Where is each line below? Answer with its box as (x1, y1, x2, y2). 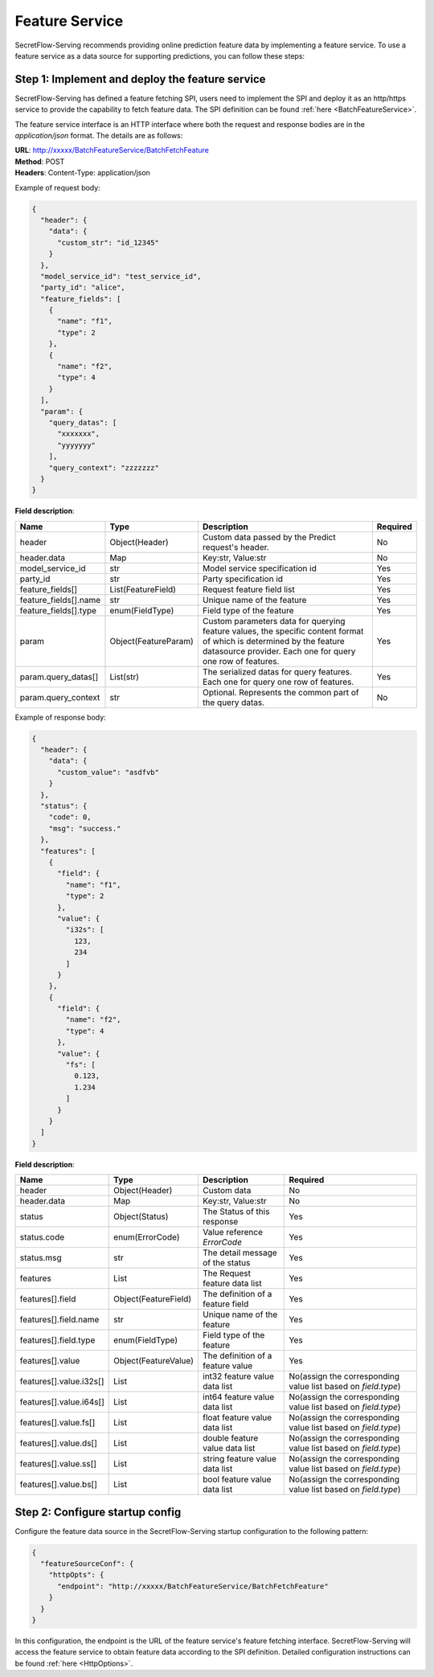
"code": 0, (48, 813, 92, 822)
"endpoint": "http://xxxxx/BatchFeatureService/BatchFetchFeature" (57, 1581, 329, 1591)
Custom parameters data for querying (202, 615, 346, 626)
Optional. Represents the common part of (202, 687, 359, 698)
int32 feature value (202, 1371, 275, 1382)
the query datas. (202, 696, 265, 707)
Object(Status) (113, 1211, 169, 1222)
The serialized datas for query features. (202, 666, 353, 677)
